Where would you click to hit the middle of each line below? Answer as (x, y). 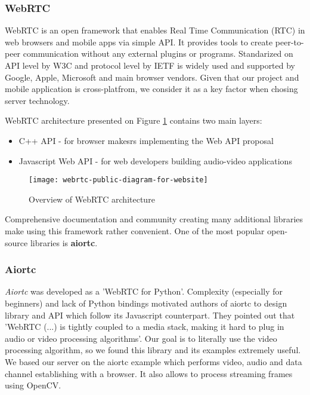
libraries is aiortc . (64, 242)
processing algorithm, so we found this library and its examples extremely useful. (153, 350)
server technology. (37, 100)
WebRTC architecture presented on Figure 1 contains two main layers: (134, 120)
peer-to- (289, 42)
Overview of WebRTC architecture (92, 199)
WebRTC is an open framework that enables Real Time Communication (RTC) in (155, 30)
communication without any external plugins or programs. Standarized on (158, 53)
